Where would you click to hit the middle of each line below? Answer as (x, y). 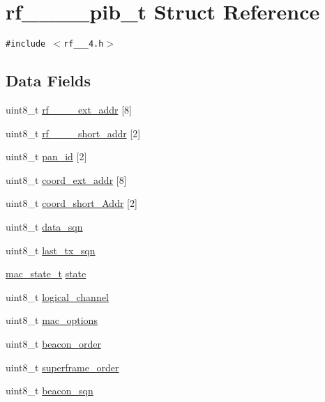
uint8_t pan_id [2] (46, 156)
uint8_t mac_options (52, 320)
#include (26, 44)
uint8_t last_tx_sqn (51, 250)
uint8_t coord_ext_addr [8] (66, 179)
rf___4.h (84, 44)
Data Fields (48, 80)
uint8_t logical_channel (57, 296)
